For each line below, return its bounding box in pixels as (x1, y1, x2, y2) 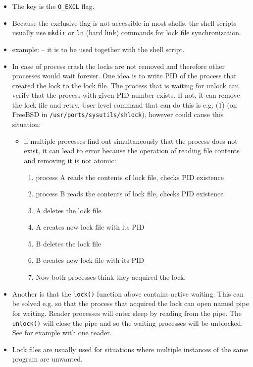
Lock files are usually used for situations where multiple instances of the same (12, 344, 249, 354)
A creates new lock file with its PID (36, 222, 145, 232)
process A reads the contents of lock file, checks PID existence (36, 172, 224, 182)
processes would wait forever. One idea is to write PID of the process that (12, 70, 237, 81)
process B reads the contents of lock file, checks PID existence (36, 188, 224, 199)
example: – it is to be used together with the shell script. (12, 44, 185, 54)
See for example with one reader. (12, 327, 112, 338)
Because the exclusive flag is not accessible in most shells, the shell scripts (12, 17, 237, 28)
